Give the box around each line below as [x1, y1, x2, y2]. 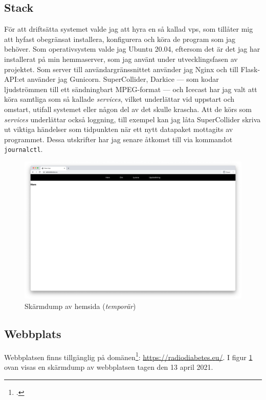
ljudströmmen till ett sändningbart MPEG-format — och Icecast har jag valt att [4, 83, 257, 94]
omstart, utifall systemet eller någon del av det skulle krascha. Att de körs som [4, 103, 252, 114]
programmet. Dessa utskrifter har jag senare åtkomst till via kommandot [4, 134, 233, 144]
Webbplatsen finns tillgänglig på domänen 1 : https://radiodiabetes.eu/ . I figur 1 [4, 350, 253, 362]
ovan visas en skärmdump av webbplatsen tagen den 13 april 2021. [4, 361, 213, 372]
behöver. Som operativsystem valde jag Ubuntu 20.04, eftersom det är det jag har [4, 43, 260, 54]
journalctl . [4, 144, 43, 154]
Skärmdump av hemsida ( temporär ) [25, 300, 136, 311]
